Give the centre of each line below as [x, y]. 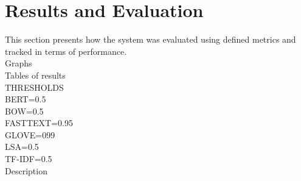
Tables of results [35, 75]
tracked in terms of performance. [66, 51]
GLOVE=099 [30, 134]
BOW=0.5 [24, 111]
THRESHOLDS [34, 87]
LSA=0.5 [22, 147]
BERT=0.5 [26, 99]
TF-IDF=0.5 [29, 159]
